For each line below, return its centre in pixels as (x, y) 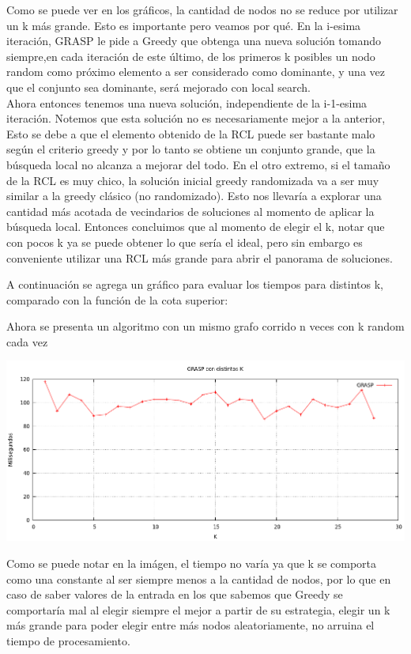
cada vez (27, 341)
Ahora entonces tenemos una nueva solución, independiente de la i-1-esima (187, 102)
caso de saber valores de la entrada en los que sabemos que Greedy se (175, 594)
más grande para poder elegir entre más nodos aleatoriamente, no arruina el (190, 625)
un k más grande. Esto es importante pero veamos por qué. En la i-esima (184, 25)
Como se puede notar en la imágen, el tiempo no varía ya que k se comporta (192, 563)
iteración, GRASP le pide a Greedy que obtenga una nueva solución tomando (194, 41)
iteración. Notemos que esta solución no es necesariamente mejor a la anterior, (196, 118)
